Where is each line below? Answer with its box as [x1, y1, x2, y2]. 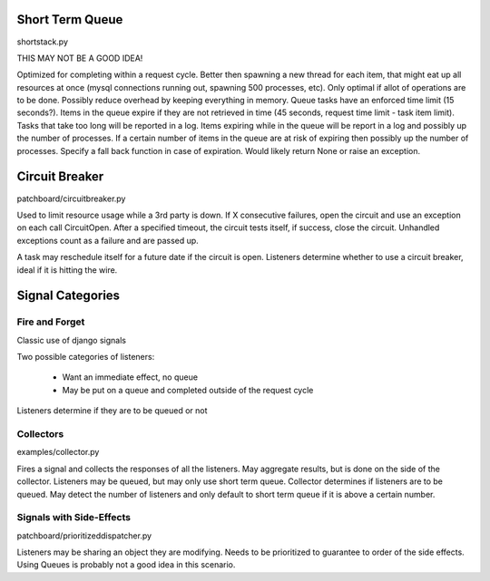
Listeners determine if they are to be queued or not [16, 405, 208, 416]
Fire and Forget [16, 315, 85, 328]
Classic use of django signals [16, 334, 127, 345]
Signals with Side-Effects [16, 511, 132, 524]
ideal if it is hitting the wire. [16, 264, 118, 276]
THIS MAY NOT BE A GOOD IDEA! [16, 53, 143, 63]
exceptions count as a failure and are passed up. [16, 235, 199, 246]
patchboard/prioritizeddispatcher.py [16, 530, 152, 541]
